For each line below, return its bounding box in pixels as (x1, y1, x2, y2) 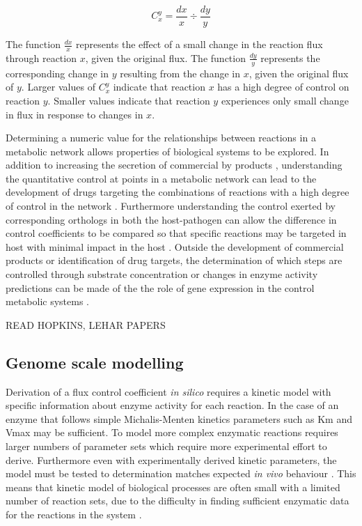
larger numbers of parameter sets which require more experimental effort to (6, 438, 327, 453)
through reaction (6, 50, 77, 65)
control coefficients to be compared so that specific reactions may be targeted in (6, 226, 347, 240)
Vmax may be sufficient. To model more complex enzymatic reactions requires (6, 425, 338, 440)
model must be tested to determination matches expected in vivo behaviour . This (6, 466, 356, 481)
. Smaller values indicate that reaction (47, 93, 210, 107)
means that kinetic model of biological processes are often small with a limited (6, 479, 340, 494)
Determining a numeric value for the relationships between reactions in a (6, 130, 316, 145)
